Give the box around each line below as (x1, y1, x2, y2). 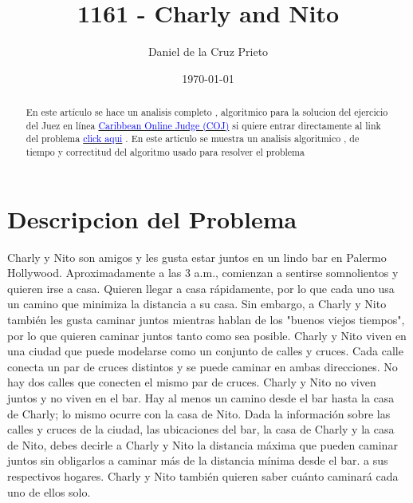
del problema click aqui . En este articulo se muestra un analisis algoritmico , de (26, 132, 360, 145)
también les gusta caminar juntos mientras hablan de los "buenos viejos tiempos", (7, 311, 405, 328)
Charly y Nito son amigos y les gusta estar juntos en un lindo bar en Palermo (7, 248, 387, 265)
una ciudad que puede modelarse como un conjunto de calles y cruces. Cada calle (7, 343, 403, 359)
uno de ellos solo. (7, 483, 91, 500)
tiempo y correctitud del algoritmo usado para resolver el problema (26, 145, 305, 159)
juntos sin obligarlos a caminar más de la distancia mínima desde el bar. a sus (7, 452, 388, 469)
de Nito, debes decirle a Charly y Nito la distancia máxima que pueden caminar (7, 436, 398, 453)
